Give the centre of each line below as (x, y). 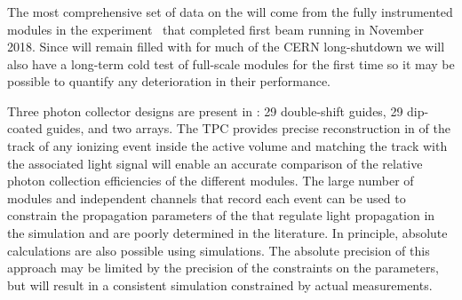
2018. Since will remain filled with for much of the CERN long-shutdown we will (226, 47)
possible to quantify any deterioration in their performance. (169, 81)
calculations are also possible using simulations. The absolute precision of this (219, 250)
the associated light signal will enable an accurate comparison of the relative (215, 163)
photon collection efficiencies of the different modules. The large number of (211, 181)
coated (25, 128)
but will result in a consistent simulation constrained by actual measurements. (220, 284)
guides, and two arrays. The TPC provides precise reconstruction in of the (248, 128)
